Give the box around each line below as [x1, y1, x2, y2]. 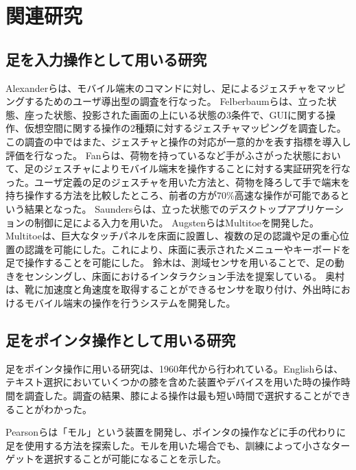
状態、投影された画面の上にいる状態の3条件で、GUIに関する [53, 107, 326, 121]
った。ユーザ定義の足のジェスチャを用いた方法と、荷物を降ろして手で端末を [5, 174, 351, 189]
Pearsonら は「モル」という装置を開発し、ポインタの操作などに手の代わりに [5, 425, 346, 439]
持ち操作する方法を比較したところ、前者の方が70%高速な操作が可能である [5, 188, 340, 202]
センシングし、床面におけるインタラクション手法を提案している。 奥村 [24, 268, 345, 283]
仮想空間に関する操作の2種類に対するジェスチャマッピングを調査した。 [24, 121, 346, 135]
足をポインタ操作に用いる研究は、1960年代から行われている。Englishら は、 [5, 361, 344, 375]
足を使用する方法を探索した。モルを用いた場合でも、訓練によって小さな [5, 438, 331, 452]
